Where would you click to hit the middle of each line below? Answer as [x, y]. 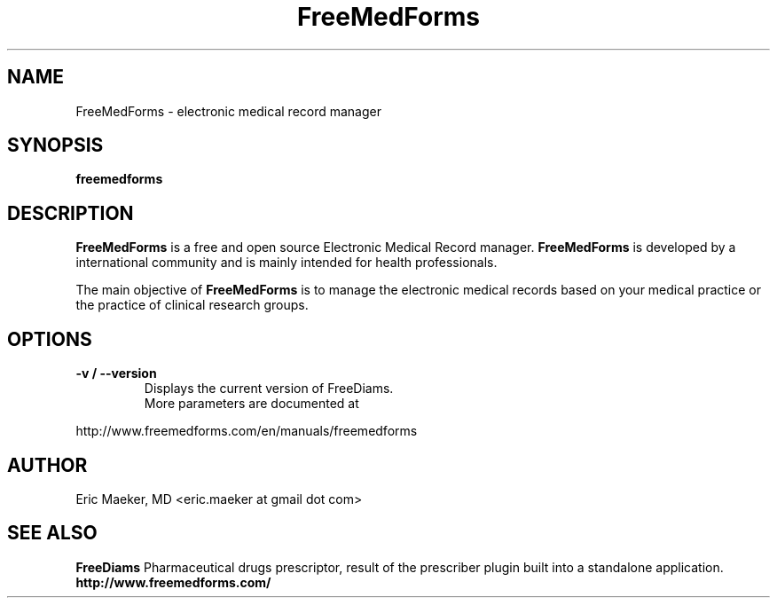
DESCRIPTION [71, 213]
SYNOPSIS [55, 145]
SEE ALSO [52, 533]
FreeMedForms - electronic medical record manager [229, 111]
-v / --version [116, 373]
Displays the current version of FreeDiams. [269, 389]
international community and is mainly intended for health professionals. [286, 263]
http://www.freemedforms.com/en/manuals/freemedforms [247, 431]
